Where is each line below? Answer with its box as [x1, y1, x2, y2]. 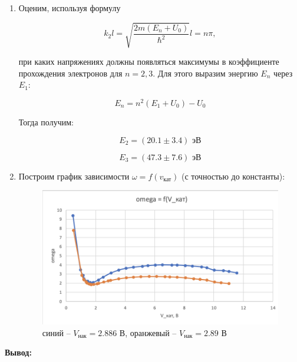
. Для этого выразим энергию [153, 67, 258, 79]
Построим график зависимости [18, 170, 130, 182]
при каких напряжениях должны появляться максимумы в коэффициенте [18, 55, 279, 68]
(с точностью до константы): [181, 170, 285, 182]
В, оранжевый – [119, 326, 177, 338]
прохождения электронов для [18, 67, 123, 79]
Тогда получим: [18, 116, 74, 128]
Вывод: [5, 346, 32, 358]
